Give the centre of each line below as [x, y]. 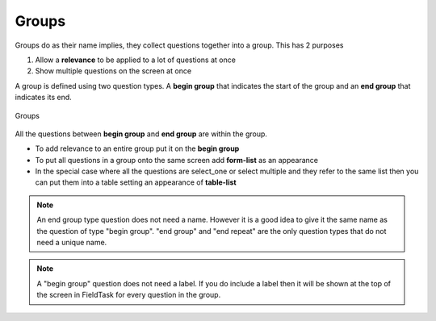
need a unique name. [72, 243]
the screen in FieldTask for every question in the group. [129, 295]
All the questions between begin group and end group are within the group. [141, 134]
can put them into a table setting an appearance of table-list [136, 182]
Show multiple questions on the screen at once [113, 71]
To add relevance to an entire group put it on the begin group [137, 148]
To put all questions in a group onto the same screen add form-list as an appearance [177, 160]
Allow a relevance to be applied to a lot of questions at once [135, 60]
